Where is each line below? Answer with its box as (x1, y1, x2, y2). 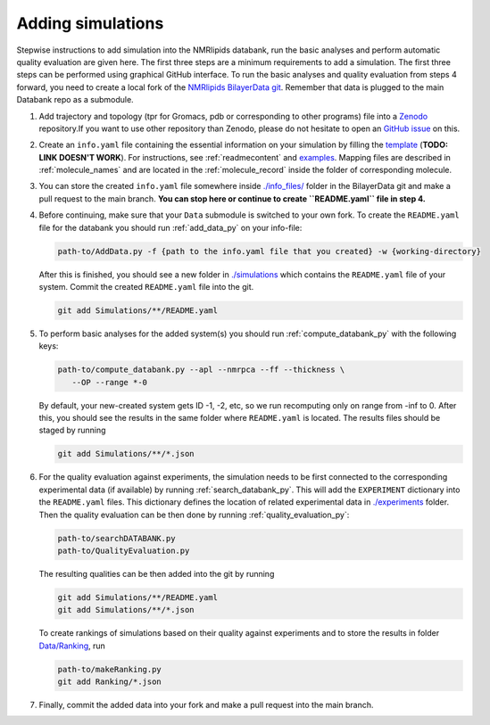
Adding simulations (16, 13, 164, 33)
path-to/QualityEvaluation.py (57, 546, 190, 556)
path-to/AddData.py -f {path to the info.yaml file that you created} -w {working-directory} (57, 246, 482, 256)
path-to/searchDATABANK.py (57, 533, 176, 543)
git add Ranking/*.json (57, 677, 162, 687)
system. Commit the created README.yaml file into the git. (38, 281, 254, 292)
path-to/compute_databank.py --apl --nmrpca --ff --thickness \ (57, 365, 345, 375)
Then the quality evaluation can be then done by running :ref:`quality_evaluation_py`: (38, 509, 350, 520)
